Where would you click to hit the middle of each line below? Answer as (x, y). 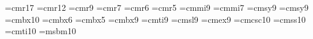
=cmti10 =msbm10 (40, 31)
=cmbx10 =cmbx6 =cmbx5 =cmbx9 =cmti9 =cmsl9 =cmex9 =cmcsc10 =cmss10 (155, 19)
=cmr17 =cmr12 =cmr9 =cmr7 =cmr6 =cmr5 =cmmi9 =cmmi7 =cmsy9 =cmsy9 (157, 7)
